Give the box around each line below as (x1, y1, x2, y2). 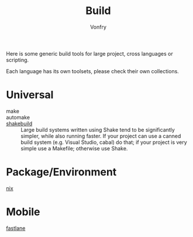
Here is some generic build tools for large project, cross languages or (6, 50, 174, 57)
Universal (6, 88, 54, 102)
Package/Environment (6, 166, 117, 179)
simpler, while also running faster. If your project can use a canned (20, 132, 181, 139)
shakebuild (6, 120, 33, 127)
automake (6, 114, 30, 121)
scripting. (6, 56, 29, 63)
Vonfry (89, 23, 107, 30)
